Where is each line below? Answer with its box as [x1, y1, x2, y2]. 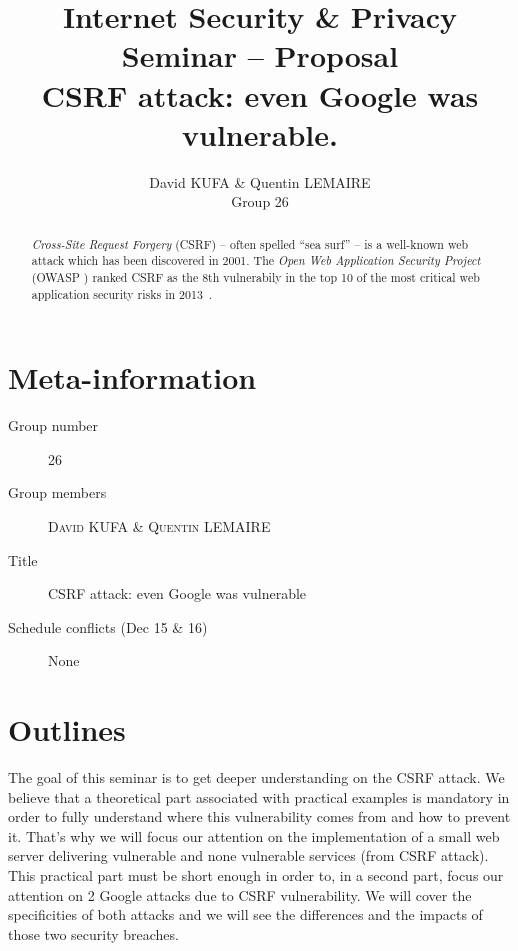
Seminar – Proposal [121, 35, 399, 76]
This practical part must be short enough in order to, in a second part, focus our [8, 865, 504, 886]
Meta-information [8, 357, 257, 398]
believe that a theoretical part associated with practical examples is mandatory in [8, 786, 510, 807]
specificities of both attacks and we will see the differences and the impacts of [8, 904, 483, 925]
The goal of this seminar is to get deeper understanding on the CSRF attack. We [8, 767, 505, 788]
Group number [8, 415, 99, 436]
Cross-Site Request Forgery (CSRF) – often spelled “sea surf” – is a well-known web [31, 235, 469, 252]
